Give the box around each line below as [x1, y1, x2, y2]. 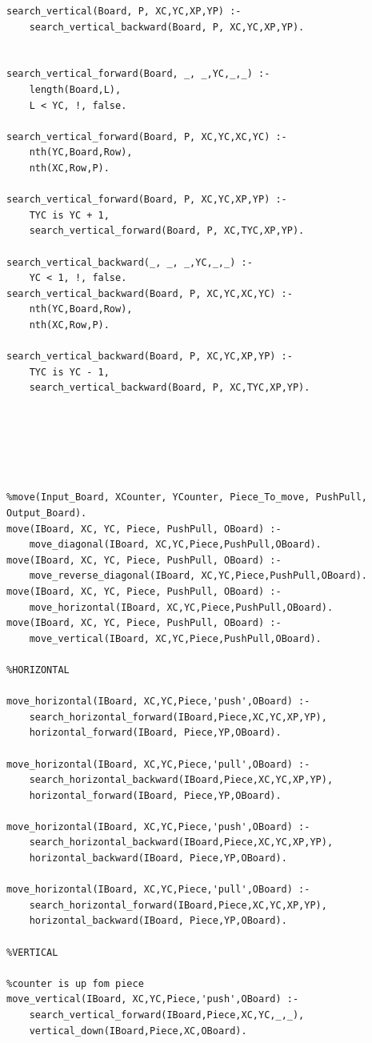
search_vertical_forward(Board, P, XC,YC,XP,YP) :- [6, 194, 287, 206]
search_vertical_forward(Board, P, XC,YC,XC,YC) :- [6, 130, 287, 142]
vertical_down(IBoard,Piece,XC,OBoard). [29, 1025, 247, 1037]
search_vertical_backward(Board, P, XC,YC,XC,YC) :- [6, 287, 293, 299]
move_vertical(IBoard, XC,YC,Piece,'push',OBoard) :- [6, 993, 299, 1005]
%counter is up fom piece [6, 977, 144, 989]
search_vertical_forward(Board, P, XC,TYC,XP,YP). [29, 225, 305, 237]
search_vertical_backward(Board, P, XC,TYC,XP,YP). [29, 382, 310, 394]
